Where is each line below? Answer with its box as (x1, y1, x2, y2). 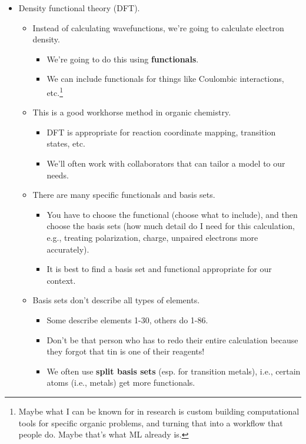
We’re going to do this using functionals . (46, 52, 199, 65)
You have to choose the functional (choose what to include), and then (46, 208, 298, 220)
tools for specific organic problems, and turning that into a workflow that (18, 416, 283, 429)
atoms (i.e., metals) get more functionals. (46, 376, 195, 389)
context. (46, 274, 76, 286)
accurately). (46, 243, 89, 255)
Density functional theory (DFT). (18, 2, 140, 14)
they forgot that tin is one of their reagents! (46, 345, 205, 357)
